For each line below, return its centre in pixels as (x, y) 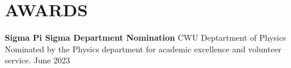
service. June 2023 (38, 60)
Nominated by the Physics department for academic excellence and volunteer (143, 49)
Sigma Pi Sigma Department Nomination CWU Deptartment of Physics (145, 37)
